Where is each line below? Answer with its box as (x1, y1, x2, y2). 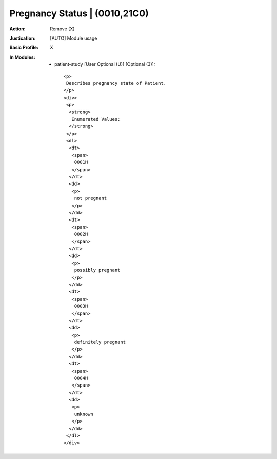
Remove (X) (50, 26, 75, 32)
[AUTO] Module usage (50, 35, 97, 41)
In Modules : (9, 54, 35, 60)
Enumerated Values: (71, 116, 121, 122)
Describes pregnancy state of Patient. (66, 80, 167, 86)
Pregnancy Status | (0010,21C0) (9, 8, 149, 19)
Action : (9, 26, 26, 32)
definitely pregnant (74, 339, 126, 345)
